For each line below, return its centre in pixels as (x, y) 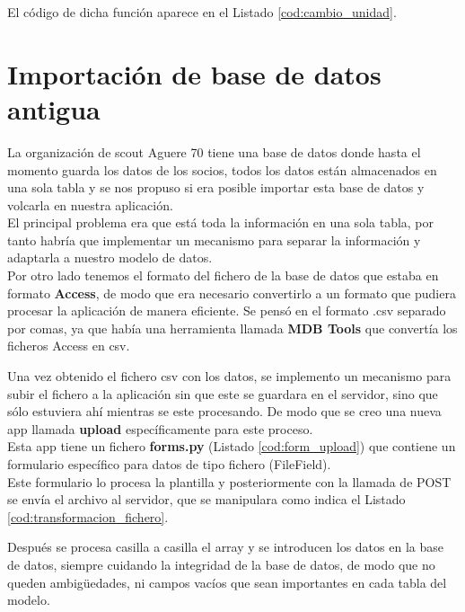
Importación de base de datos (194, 73)
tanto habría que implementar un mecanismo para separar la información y (214, 239)
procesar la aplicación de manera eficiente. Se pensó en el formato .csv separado (227, 310)
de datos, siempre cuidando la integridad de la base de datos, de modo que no (221, 564)
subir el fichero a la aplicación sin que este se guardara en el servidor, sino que (223, 393)
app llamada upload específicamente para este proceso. (160, 428)
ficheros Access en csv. (69, 346)
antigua (54, 108)
